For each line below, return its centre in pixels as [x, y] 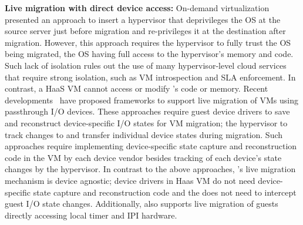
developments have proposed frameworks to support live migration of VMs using [151, 100]
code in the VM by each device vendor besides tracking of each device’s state [143, 157]
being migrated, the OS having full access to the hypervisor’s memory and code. [149, 54]
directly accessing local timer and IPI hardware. [91, 215]
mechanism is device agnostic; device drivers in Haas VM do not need [130, 180]
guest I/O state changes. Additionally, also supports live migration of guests [142, 204]
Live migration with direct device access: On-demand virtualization [137, 8]
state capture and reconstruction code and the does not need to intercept [165, 192]
